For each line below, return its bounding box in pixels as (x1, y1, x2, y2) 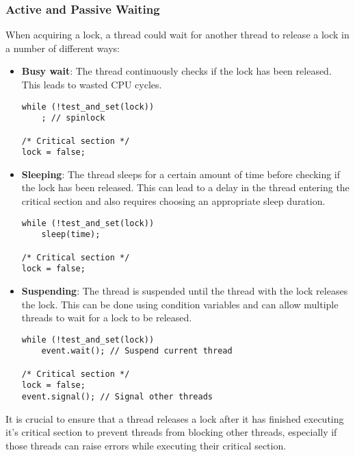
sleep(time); (41, 230, 101, 240)
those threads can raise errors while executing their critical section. (5, 438, 287, 452)
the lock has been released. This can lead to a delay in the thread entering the (21, 180, 350, 195)
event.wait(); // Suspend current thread (41, 346, 233, 356)
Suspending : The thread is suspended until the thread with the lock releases (21, 283, 348, 297)
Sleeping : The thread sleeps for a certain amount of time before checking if (21, 166, 341, 181)
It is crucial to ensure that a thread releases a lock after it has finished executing (5, 411, 344, 425)
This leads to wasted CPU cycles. (21, 77, 162, 91)
